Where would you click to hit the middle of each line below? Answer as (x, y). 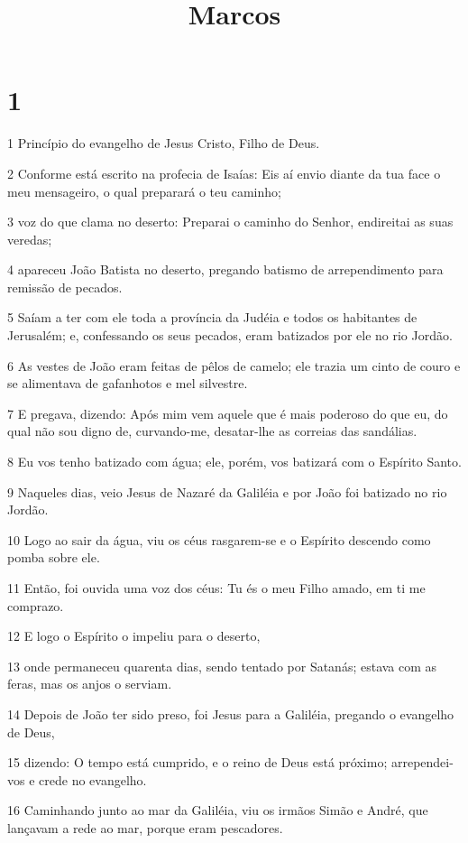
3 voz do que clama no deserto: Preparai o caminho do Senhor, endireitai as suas (230, 222)
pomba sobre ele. (54, 557)
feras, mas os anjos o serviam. (90, 684)
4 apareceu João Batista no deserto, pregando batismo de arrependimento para (225, 269)
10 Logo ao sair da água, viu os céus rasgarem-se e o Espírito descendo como (219, 539)
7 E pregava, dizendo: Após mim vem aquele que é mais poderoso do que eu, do (228, 413)
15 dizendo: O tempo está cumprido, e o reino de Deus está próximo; (197, 762)
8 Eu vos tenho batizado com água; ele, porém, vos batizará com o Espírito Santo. (234, 462)
